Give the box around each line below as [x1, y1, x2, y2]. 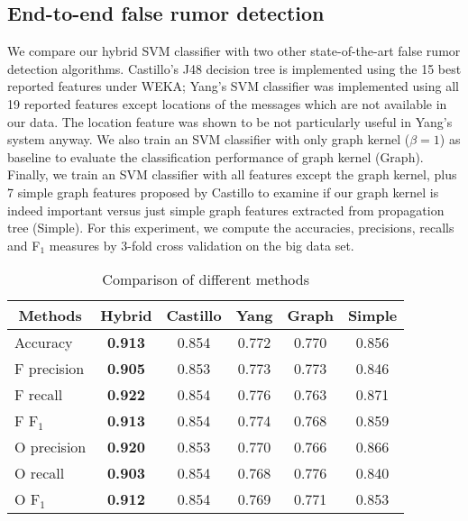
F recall [14, 384, 63, 406]
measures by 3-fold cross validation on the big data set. [49, 235, 354, 254]
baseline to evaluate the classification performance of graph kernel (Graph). [7, 147, 424, 166]
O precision [14, 436, 87, 458]
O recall [14, 462, 65, 484]
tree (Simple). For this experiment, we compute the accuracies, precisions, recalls [7, 218, 454, 237]
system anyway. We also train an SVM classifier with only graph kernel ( [7, 130, 410, 149]
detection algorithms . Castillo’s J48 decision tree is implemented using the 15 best [7, 59, 462, 78]
